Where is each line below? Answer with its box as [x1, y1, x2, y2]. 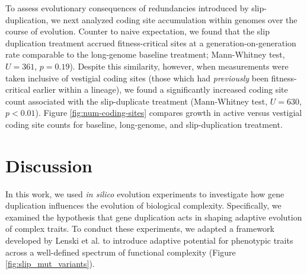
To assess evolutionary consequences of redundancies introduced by [5, 2, 249, 14]
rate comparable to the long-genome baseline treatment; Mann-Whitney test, [5, 48, 285, 61]
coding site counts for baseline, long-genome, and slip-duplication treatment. [5, 118, 283, 130]
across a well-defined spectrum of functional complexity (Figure [5, 245, 236, 258]
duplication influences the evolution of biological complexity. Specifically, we [5, 199, 282, 212]
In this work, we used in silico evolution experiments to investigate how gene [5, 187, 284, 200]
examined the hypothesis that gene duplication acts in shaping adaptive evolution [5, 210, 302, 223]
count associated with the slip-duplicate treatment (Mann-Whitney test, [5, 95, 268, 107]
